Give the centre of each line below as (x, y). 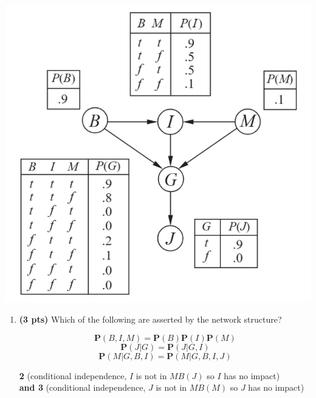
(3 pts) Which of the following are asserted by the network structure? (150, 319)
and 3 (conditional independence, (82, 387)
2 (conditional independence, (73, 375)
